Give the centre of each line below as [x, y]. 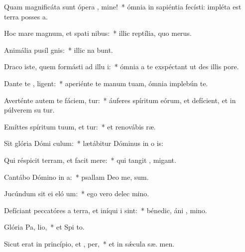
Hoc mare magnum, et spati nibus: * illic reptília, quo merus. [98, 33]
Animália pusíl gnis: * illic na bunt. [59, 50]
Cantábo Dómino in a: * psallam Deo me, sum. [76, 177]
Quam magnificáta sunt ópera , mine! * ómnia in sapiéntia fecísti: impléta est [123, 6]
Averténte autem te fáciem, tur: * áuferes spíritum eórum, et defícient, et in [120, 100]
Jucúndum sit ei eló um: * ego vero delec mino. [77, 193]
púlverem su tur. [29, 110]
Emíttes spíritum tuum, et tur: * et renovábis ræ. [80, 126]
